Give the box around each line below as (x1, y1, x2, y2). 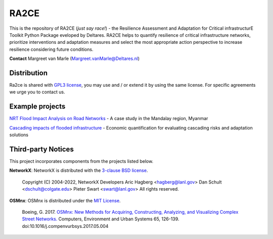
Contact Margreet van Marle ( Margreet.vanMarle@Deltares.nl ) (9, 55, 140, 62)
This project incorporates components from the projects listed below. (9, 158, 154, 164)
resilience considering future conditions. (9, 46, 94, 52)
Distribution (9, 69, 48, 77)
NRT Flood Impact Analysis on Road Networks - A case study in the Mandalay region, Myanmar (9, 115, 208, 122)
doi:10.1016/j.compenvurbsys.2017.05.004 (22, 223, 109, 229)
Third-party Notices (9, 145, 74, 153)
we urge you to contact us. (9, 89, 65, 95)
